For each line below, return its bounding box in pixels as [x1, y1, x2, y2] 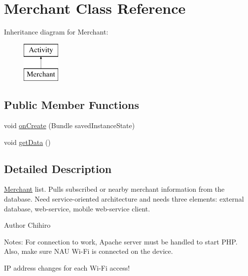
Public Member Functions [4, 97, 139, 112]
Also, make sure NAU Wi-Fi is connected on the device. [4, 246, 173, 256]
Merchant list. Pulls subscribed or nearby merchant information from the [4, 184, 225, 194]
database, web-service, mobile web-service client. [4, 203, 150, 213]
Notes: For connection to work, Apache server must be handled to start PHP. [4, 236, 238, 246]
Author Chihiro [4, 220, 51, 230]
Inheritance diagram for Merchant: [4, 27, 108, 37]
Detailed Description [4, 161, 112, 176]
